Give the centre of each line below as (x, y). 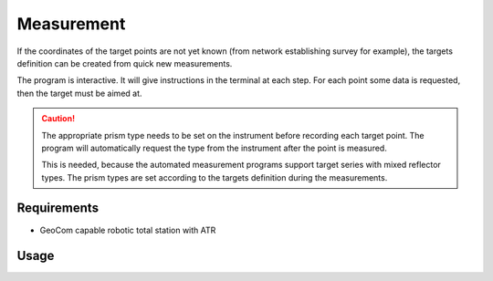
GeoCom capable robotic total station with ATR (128, 230)
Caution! (58, 119)
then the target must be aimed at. (79, 93)
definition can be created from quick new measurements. (125, 63)
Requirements (58, 208)
